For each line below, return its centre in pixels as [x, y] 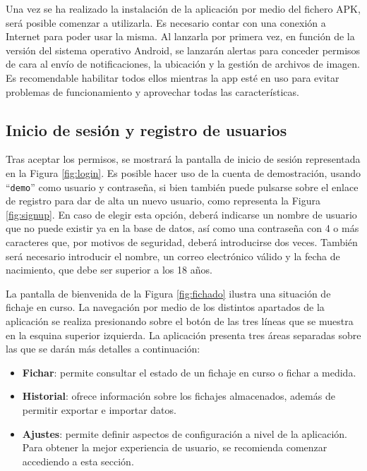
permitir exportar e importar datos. [99, 409]
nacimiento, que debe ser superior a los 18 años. [109, 270]
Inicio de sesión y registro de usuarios [146, 129]
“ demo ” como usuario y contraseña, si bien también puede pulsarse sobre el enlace [182, 186]
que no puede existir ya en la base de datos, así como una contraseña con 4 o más [182, 228]
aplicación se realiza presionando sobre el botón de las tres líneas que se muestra [180, 320]
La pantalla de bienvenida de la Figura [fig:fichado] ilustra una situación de [168, 293]
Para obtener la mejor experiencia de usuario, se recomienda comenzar [175, 447]
